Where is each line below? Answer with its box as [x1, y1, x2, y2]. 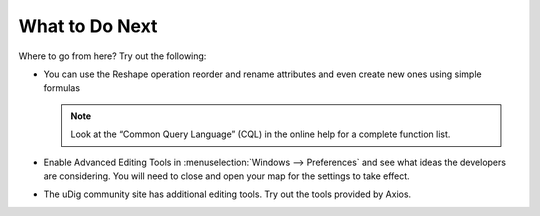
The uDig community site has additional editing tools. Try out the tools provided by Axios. [43, 188, 412, 200]
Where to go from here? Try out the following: [18, 50, 207, 62]
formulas [43, 82, 80, 94]
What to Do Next [18, 15, 158, 37]
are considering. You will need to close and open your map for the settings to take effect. [43, 170, 410, 182]
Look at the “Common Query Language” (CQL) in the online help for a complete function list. [70, 128, 451, 140]
